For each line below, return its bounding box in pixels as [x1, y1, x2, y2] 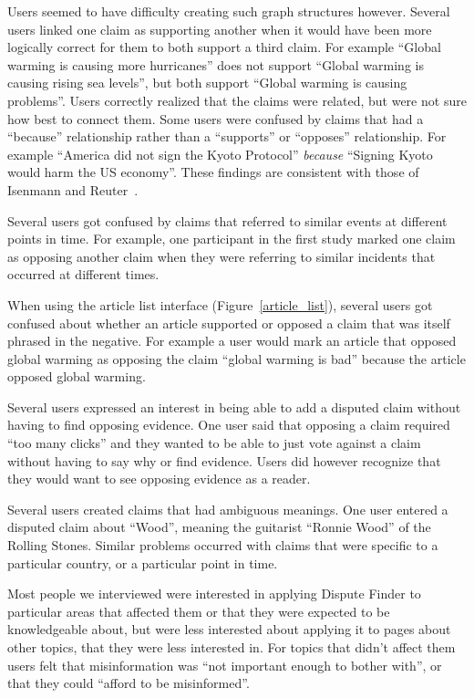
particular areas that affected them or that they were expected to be [7, 601, 390, 620]
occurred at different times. [7, 265, 160, 284]
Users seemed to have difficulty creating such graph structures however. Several [7, 2, 450, 20]
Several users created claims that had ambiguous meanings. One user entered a [7, 499, 448, 518]
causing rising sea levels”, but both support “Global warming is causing [7, 73, 407, 92]
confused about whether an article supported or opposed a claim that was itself [7, 313, 450, 332]
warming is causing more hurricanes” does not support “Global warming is [7, 55, 424, 74]
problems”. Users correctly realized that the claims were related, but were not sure [7, 90, 467, 109]
